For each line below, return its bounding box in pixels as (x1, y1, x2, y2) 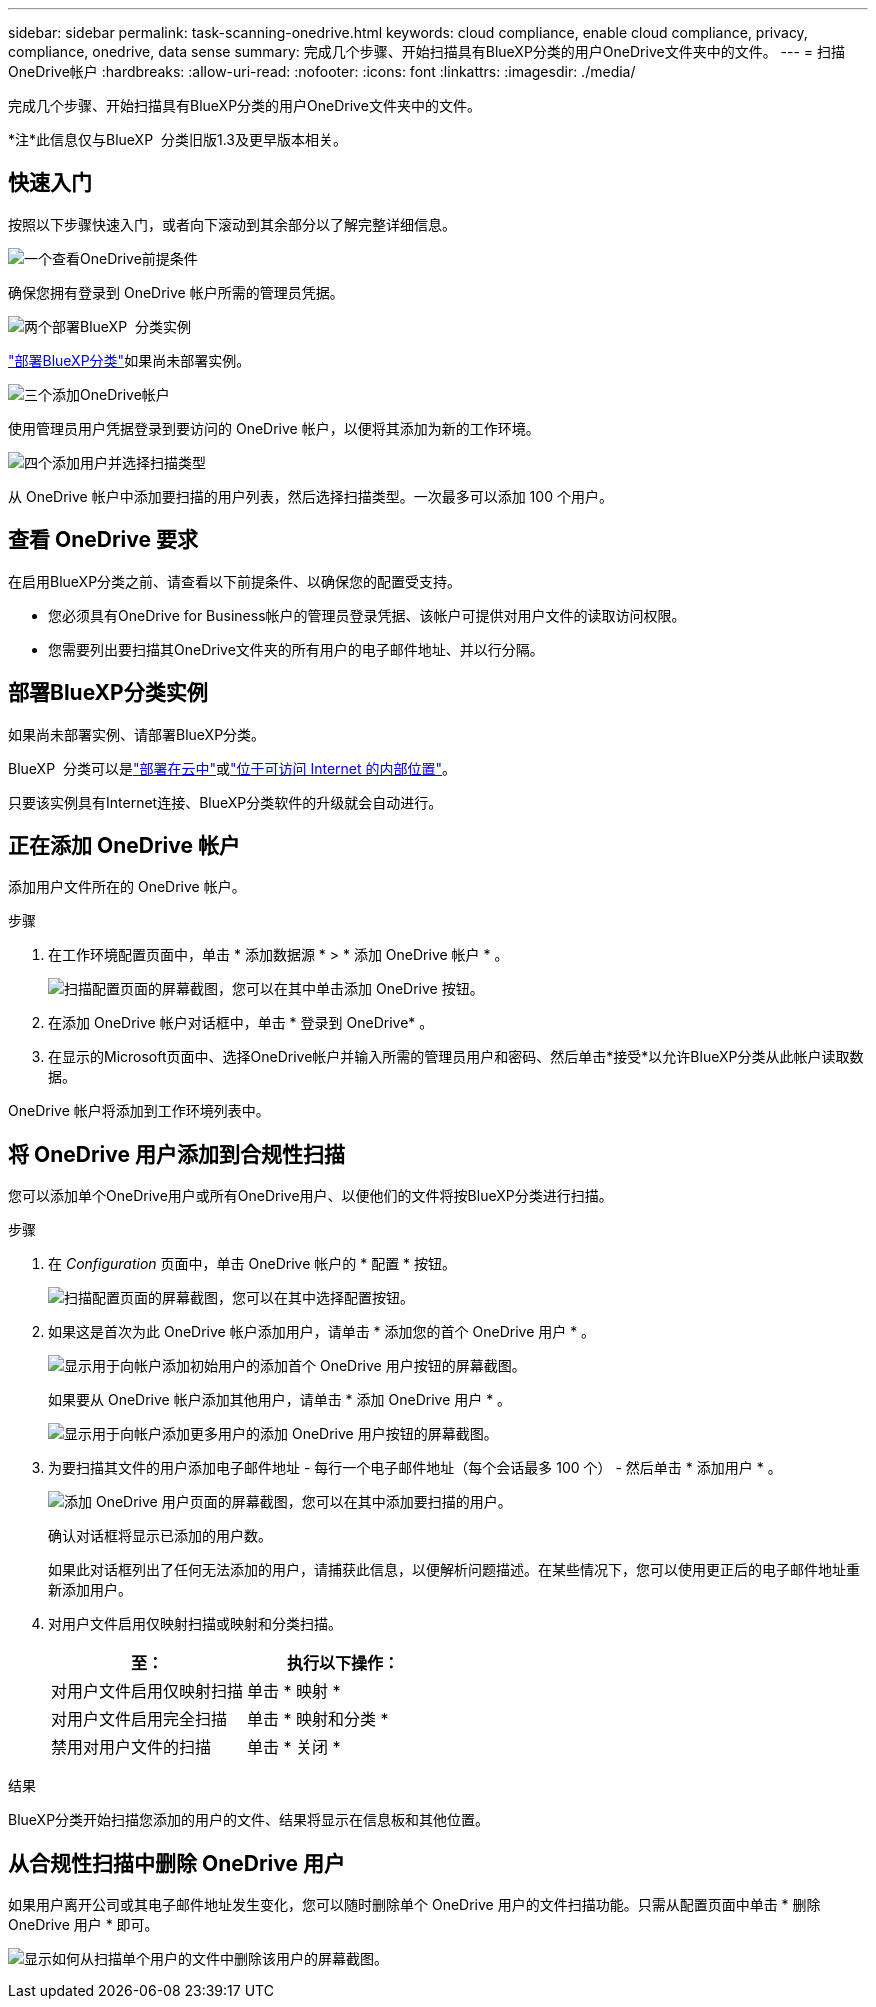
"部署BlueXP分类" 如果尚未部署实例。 (8, 351, 251, 369)
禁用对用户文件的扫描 (51, 1737, 212, 1758)
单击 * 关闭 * (247, 1737, 341, 1758)
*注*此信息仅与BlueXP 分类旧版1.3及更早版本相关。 (8, 131, 347, 148)
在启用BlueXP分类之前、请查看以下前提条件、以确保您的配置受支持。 (8, 572, 462, 590)
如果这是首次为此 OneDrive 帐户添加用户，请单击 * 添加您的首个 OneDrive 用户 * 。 (48, 1323, 596, 1341)
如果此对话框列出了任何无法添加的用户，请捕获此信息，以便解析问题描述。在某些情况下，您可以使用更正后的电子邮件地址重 (48, 1561, 860, 1579)
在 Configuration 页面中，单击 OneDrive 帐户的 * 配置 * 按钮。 (48, 1255, 457, 1273)
